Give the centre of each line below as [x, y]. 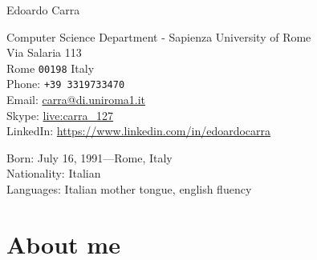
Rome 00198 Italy [51, 68]
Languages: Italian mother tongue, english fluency [129, 189]
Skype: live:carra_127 [60, 115]
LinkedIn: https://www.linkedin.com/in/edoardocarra [139, 131]
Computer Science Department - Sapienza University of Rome [159, 36]
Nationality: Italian [54, 173]
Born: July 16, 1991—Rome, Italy [89, 157]
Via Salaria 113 [44, 52]
